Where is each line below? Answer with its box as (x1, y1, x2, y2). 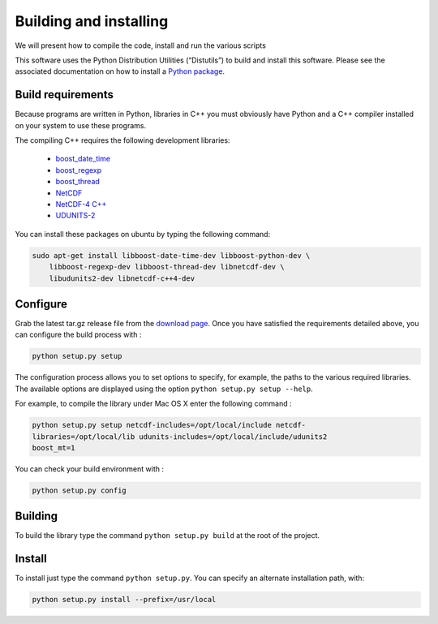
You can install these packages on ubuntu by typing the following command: (15, 229, 271, 239)
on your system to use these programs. (15, 120, 146, 130)
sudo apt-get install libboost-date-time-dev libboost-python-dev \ (32, 251, 311, 260)
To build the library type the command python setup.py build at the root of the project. (15, 531, 320, 540)
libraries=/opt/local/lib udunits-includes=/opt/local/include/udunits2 (32, 432, 328, 441)
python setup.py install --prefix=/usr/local (32, 595, 217, 605)
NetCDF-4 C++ (55, 199, 107, 209)
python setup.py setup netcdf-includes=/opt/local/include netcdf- (32, 420, 307, 430)
